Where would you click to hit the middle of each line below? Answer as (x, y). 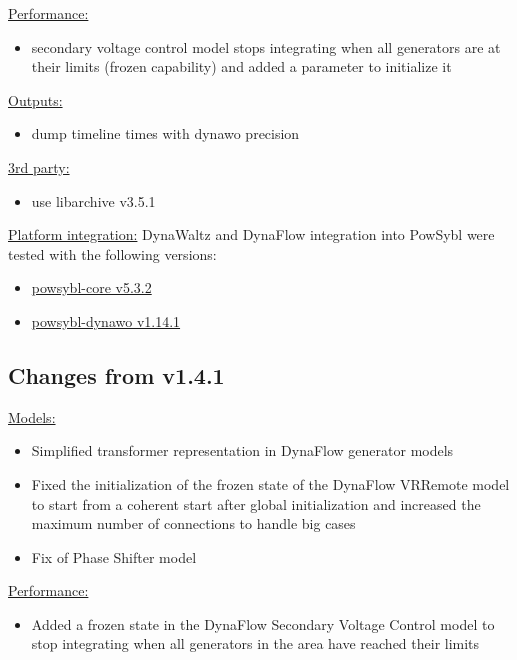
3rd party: (39, 166)
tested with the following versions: (112, 253)
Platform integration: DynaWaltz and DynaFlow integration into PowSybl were (251, 234)
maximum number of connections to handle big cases (193, 523)
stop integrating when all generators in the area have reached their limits (255, 643)
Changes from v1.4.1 (116, 374)
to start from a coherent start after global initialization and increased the (256, 503)
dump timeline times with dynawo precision (165, 133)
